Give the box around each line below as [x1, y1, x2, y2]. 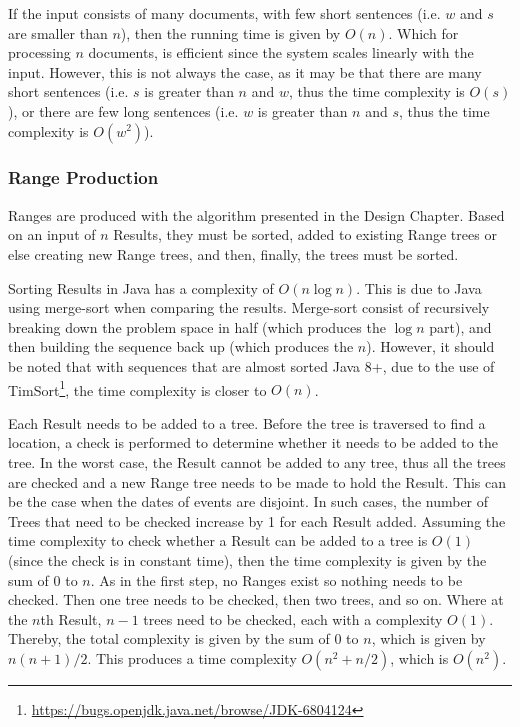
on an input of [8, 224, 96, 245]
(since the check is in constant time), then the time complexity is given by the [8, 549, 487, 570]
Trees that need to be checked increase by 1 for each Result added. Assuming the [8, 510, 506, 531]
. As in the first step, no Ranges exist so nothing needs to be [90, 569, 463, 590]
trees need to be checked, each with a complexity [143, 608, 443, 629]
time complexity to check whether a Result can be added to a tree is [8, 530, 428, 551]
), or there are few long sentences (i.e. [8, 100, 239, 121]
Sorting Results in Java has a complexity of [8, 277, 274, 298]
